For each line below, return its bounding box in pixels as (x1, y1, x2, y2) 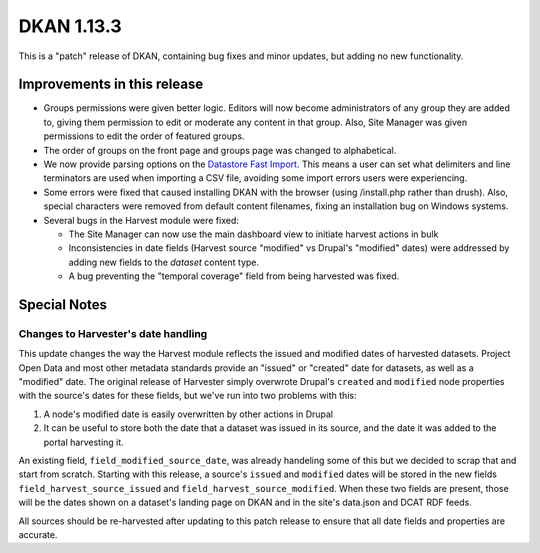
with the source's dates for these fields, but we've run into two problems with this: (18, 390, 357, 402)
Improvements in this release (18, 76, 204, 93)
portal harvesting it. (43, 436, 124, 448)
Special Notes (18, 296, 108, 313)
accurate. (18, 528, 58, 540)
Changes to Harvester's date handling (18, 326, 208, 340)
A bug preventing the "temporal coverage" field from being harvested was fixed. (68, 270, 400, 282)
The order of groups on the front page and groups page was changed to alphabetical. (43, 144, 397, 156)
